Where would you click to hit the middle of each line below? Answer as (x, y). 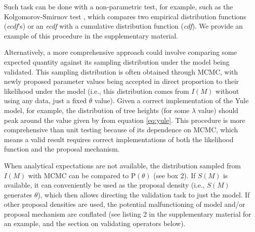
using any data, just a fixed (45, 100)
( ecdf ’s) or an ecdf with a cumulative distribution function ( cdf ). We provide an (124, 26)
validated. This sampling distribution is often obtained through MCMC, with (121, 71)
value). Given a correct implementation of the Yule (171, 100)
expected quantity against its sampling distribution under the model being (117, 61)
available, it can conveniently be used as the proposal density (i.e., (104, 185)
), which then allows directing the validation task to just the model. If (144, 194)
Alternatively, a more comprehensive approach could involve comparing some (121, 52)
